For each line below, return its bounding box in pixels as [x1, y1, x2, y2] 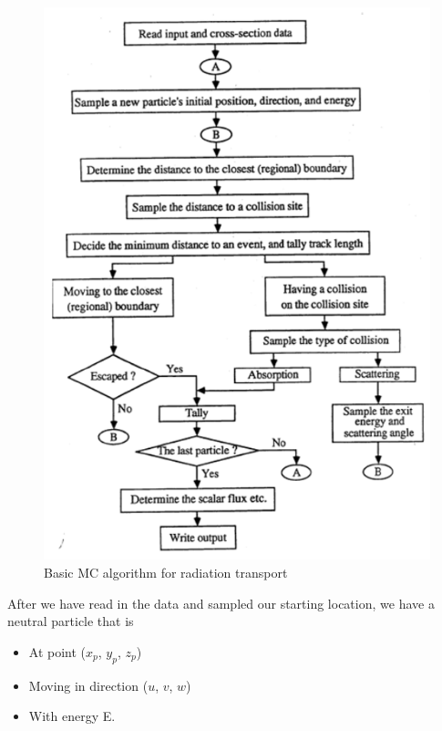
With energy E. [28, 706, 116, 726]
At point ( [28, 642, 87, 661]
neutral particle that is [7, 611, 134, 631]
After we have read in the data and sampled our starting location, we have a [7, 593, 435, 612]
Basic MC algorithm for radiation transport [44, 563, 288, 582]
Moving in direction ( [28, 675, 149, 694]
